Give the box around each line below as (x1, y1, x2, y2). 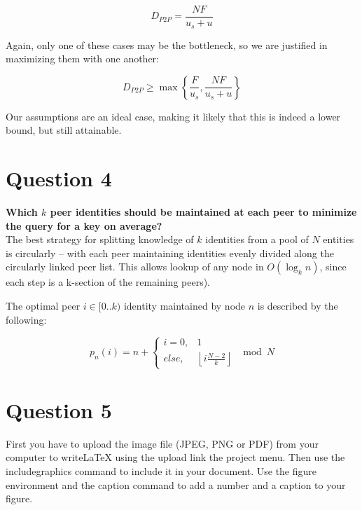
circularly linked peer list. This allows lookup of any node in (6, 259, 264, 274)
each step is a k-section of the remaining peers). (6, 275, 211, 289)
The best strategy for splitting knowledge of (6, 232, 194, 247)
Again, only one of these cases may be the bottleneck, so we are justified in (6, 37, 328, 52)
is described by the (257, 298, 338, 312)
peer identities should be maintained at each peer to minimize (50, 205, 357, 219)
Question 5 (6, 395, 112, 424)
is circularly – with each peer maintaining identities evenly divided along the (6, 245, 334, 260)
